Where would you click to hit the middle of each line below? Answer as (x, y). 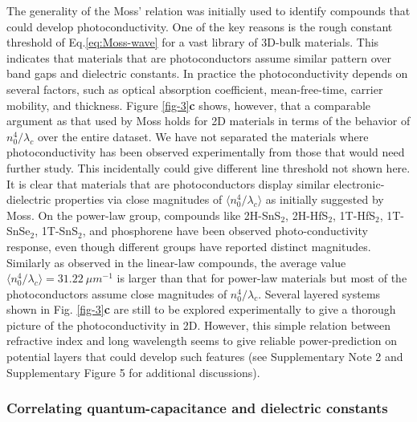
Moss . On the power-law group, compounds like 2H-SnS (144, 215)
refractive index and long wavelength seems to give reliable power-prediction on (202, 341)
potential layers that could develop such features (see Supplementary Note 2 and (205, 357)
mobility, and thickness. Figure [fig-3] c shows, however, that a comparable (189, 105)
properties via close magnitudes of (138, 199)
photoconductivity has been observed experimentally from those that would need (206, 152)
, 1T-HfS (354, 215)
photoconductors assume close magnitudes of (117, 293)
